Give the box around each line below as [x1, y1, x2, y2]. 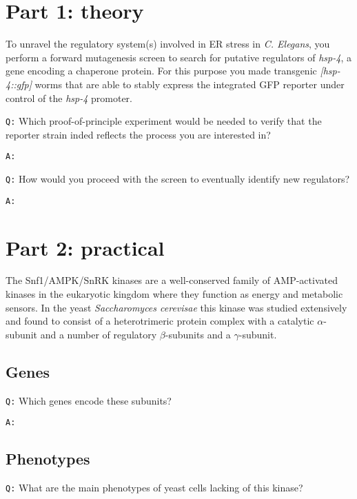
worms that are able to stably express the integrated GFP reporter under [34, 77, 345, 91]
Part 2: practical [6, 233, 165, 261]
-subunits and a [165, 327, 231, 341]
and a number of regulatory [40, 327, 157, 341]
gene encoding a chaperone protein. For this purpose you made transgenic [6, 63, 317, 78]
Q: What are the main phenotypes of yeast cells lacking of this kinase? [6, 480, 303, 495]
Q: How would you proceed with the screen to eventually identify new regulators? [6, 172, 350, 185]
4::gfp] [6, 77, 32, 91]
